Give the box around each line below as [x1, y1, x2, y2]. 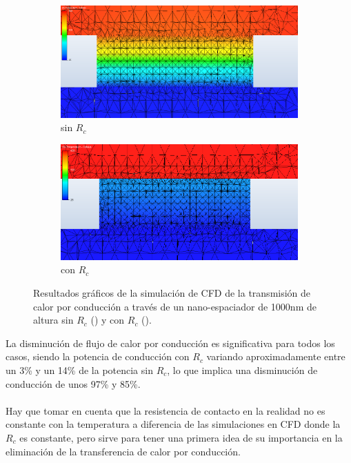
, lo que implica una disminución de [167, 362, 318, 377]
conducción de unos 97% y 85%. [6, 376, 141, 391]
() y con [90, 313, 125, 327]
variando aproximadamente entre [206, 349, 345, 364]
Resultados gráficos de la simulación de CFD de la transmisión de [33, 286, 311, 300]
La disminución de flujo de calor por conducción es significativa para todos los [6, 335, 335, 350]
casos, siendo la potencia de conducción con [6, 349, 190, 364]
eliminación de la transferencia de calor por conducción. [6, 444, 241, 458]
